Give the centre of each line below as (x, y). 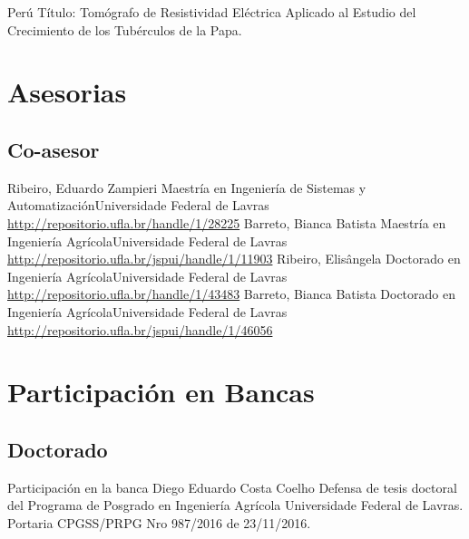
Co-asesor (54, 149)
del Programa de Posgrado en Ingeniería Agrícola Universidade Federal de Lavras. (235, 505)
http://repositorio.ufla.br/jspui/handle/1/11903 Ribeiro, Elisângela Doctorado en (234, 259)
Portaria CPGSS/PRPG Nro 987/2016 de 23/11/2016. (159, 522)
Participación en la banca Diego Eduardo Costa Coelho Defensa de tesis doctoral (232, 487)
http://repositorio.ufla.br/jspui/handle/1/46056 (140, 329)
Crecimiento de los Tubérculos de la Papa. (125, 29)
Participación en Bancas (161, 392)
